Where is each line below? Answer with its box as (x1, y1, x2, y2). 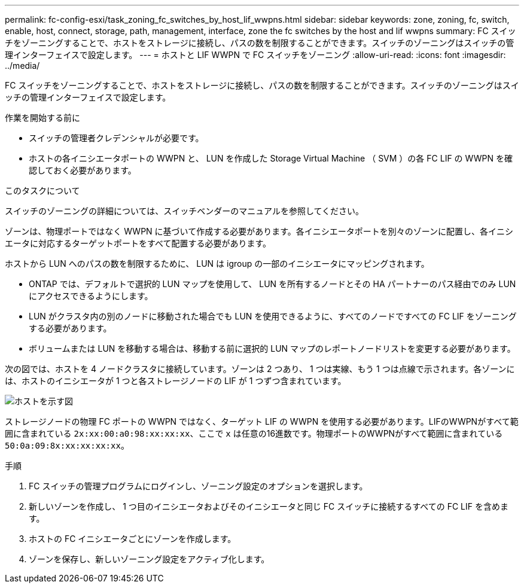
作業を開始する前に (5, 112, 80, 123)
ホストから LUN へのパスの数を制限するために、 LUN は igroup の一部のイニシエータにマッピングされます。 (5, 258, 429, 269)
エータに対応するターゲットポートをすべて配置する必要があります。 (5, 238, 272, 248)
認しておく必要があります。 (29, 165, 136, 175)
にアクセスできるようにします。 (29, 291, 153, 301)
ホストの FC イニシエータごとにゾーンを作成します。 (29, 534, 236, 544)
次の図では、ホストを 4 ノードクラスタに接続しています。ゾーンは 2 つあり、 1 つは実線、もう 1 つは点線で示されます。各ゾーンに (5, 364, 515, 374)
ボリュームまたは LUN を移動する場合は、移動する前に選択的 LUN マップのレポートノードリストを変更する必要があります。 (29, 343, 516, 354)
